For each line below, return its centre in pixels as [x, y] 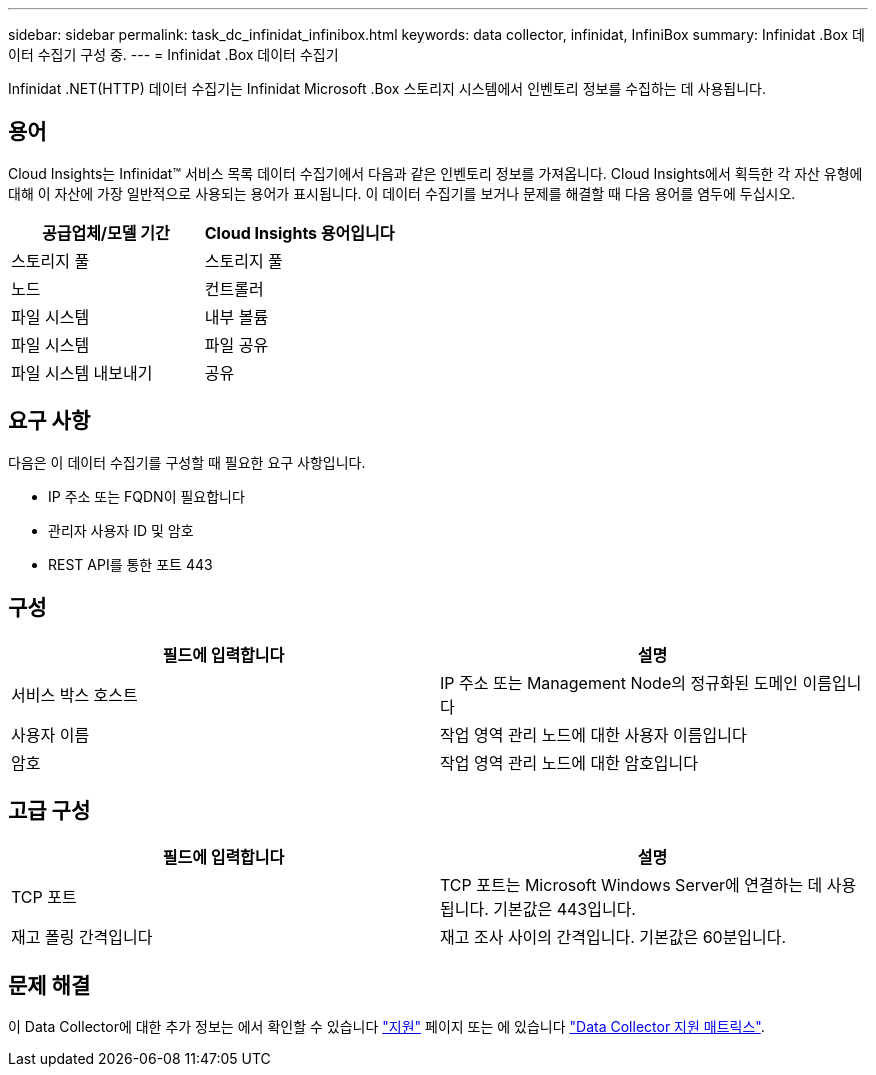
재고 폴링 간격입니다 [82, 937]
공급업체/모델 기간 [105, 232]
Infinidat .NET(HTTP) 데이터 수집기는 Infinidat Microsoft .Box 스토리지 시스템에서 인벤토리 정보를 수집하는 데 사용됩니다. [387, 88]
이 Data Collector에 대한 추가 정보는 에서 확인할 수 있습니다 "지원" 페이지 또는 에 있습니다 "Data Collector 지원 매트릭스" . [386, 1027]
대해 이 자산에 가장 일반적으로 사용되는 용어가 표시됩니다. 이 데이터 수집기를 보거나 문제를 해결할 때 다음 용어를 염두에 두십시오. [402, 193]
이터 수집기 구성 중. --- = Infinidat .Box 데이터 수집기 [173, 54]
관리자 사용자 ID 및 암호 [121, 530]
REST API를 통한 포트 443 [130, 564]
